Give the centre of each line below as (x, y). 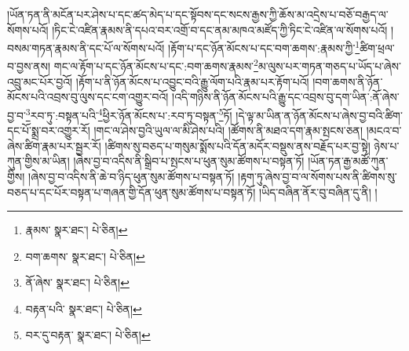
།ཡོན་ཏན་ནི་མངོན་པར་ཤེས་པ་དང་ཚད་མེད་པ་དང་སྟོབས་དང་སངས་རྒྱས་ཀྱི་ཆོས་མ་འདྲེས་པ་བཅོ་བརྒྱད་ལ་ (198, 14)
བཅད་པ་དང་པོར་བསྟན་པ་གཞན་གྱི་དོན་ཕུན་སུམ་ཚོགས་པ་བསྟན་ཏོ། (131, 192)
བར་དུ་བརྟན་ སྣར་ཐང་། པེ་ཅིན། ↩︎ (88, 335)
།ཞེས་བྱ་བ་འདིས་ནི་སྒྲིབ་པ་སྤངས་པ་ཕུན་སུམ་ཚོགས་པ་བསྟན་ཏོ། (189, 161)
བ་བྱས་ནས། (29, 66)
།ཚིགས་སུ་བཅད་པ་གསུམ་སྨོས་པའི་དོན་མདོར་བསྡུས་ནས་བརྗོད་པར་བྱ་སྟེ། (237, 145)
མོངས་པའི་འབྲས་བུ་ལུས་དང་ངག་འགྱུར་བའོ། (88, 97)
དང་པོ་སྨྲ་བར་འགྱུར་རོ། (49, 130)
